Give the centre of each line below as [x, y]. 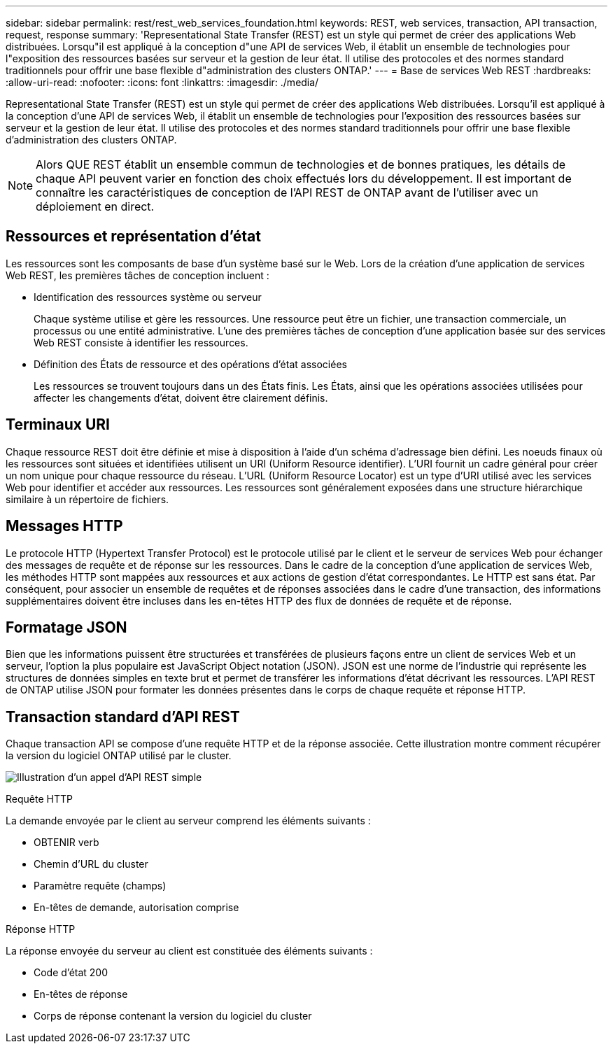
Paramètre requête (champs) [100, 886]
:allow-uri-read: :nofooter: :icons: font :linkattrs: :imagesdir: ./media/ [162, 82]
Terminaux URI [58, 425]
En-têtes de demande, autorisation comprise [136, 908]
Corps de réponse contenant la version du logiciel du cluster [173, 1016]
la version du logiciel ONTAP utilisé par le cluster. [119, 756]
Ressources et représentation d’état [133, 237]
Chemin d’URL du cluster [91, 864]
